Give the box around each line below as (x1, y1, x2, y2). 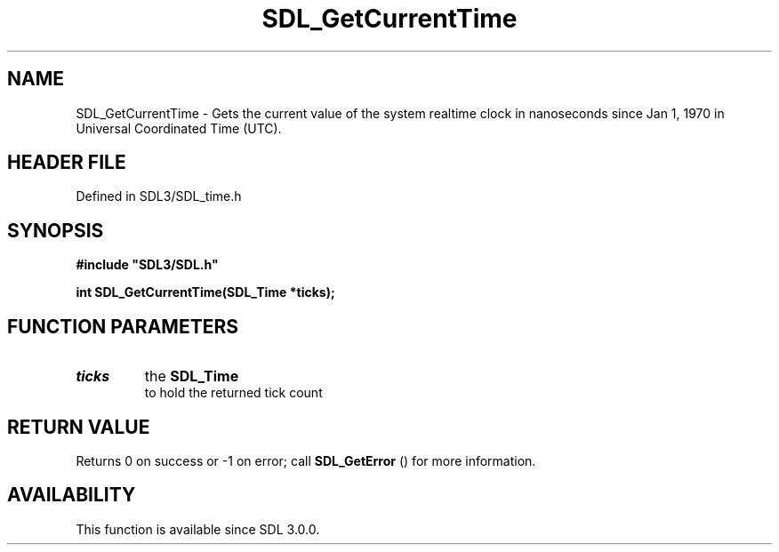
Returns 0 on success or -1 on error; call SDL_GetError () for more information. (76, 452, 536, 468)
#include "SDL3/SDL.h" (76, 257, 219, 273)
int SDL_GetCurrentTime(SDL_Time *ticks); (76, 284, 335, 300)
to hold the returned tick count (144, 385, 323, 401)
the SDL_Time (144, 367, 239, 386)
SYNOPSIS (7, 219, 104, 242)
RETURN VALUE (7, 415, 150, 438)
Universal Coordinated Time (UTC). (76, 120, 282, 136)
